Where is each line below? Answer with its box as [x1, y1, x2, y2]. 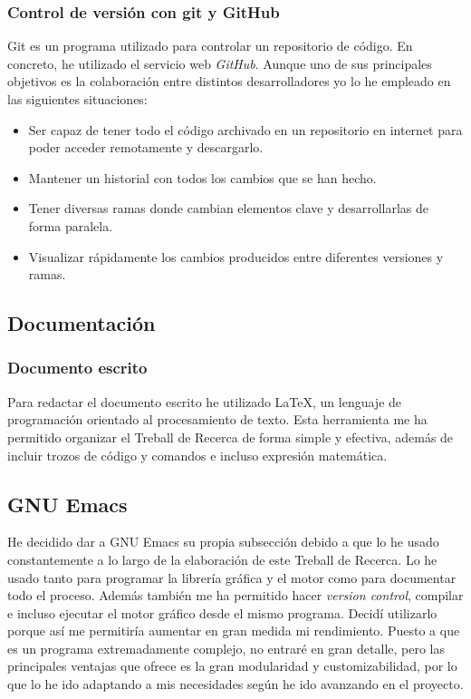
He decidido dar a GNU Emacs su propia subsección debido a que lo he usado [7, 532, 439, 551]
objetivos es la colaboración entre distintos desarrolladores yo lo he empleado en [7, 72, 451, 91]
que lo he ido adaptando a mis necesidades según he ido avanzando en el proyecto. [7, 675, 464, 694]
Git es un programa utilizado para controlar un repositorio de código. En [7, 36, 413, 55]
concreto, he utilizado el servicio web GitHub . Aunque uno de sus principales [7, 53, 432, 73]
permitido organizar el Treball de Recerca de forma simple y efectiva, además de [7, 427, 454, 446]
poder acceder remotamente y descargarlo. [28, 138, 264, 157]
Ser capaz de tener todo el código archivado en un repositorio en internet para [28, 120, 463, 139]
